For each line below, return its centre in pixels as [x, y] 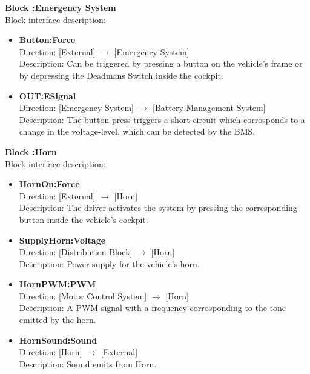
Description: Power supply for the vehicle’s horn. [109, 263]
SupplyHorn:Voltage [62, 240]
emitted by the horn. [58, 320]
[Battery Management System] [209, 108]
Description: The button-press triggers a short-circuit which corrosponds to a [162, 119]
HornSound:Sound [58, 340]
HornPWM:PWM [58, 284]
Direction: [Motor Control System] [83, 296]
